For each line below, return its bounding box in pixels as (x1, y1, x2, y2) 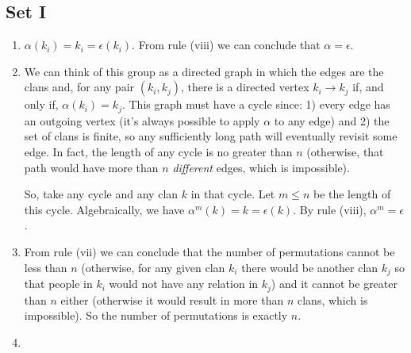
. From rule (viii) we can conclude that (132, 36, 321, 53)
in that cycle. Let (190, 186, 275, 202)
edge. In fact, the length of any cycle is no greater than (24, 144, 293, 160)
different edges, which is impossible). (172, 159, 350, 175)
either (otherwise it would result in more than (60, 291, 284, 308)
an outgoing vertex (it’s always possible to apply (24, 112, 260, 129)
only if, (24, 96, 59, 113)
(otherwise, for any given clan (81, 259, 225, 275)
